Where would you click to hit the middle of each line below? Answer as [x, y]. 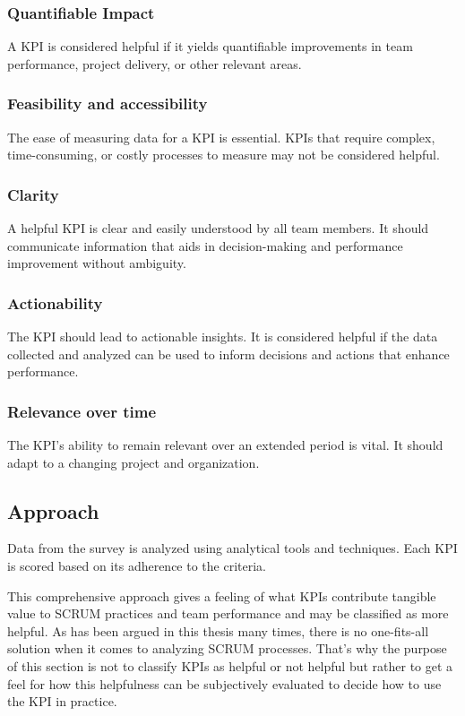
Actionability [55, 302]
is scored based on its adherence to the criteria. [137, 566]
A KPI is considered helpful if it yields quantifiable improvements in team [210, 46]
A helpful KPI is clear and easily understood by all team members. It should [218, 228]
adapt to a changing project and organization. [133, 462]
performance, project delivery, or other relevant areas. [155, 63]
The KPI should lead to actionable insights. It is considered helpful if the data [223, 336]
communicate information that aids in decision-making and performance [205, 245]
